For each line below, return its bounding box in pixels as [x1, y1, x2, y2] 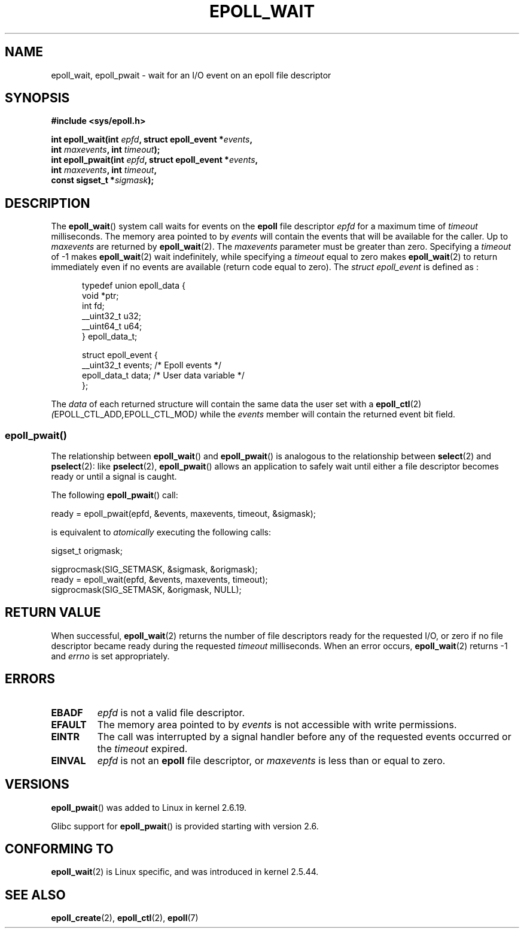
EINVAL [51, 754, 86, 767]
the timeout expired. [97, 742, 188, 755]
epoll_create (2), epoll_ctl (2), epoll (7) [51, 913, 199, 923]
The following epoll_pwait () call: [51, 490, 178, 501]
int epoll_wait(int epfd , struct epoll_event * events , [51, 134, 253, 145]
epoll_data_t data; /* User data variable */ [82, 370, 245, 381]
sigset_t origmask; [51, 546, 123, 556]
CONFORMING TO [5, 841, 114, 856]
